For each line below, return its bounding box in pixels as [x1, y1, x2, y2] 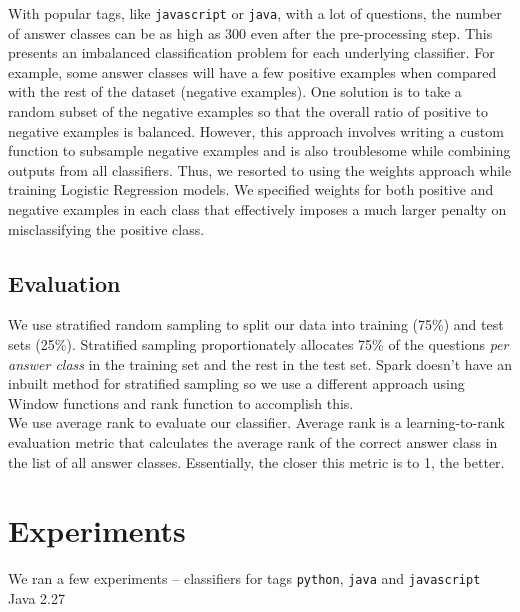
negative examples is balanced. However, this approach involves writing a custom [8, 120, 504, 141]
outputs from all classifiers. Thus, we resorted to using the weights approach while [8, 159, 512, 180]
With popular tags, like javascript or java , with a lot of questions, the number [8, 3, 502, 23]
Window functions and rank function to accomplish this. [8, 392, 354, 413]
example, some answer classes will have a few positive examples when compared [8, 61, 497, 82]
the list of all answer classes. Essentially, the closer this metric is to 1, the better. [8, 451, 505, 472]
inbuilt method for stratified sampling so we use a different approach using [8, 373, 465, 394]
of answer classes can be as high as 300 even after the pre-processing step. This [8, 22, 493, 43]
